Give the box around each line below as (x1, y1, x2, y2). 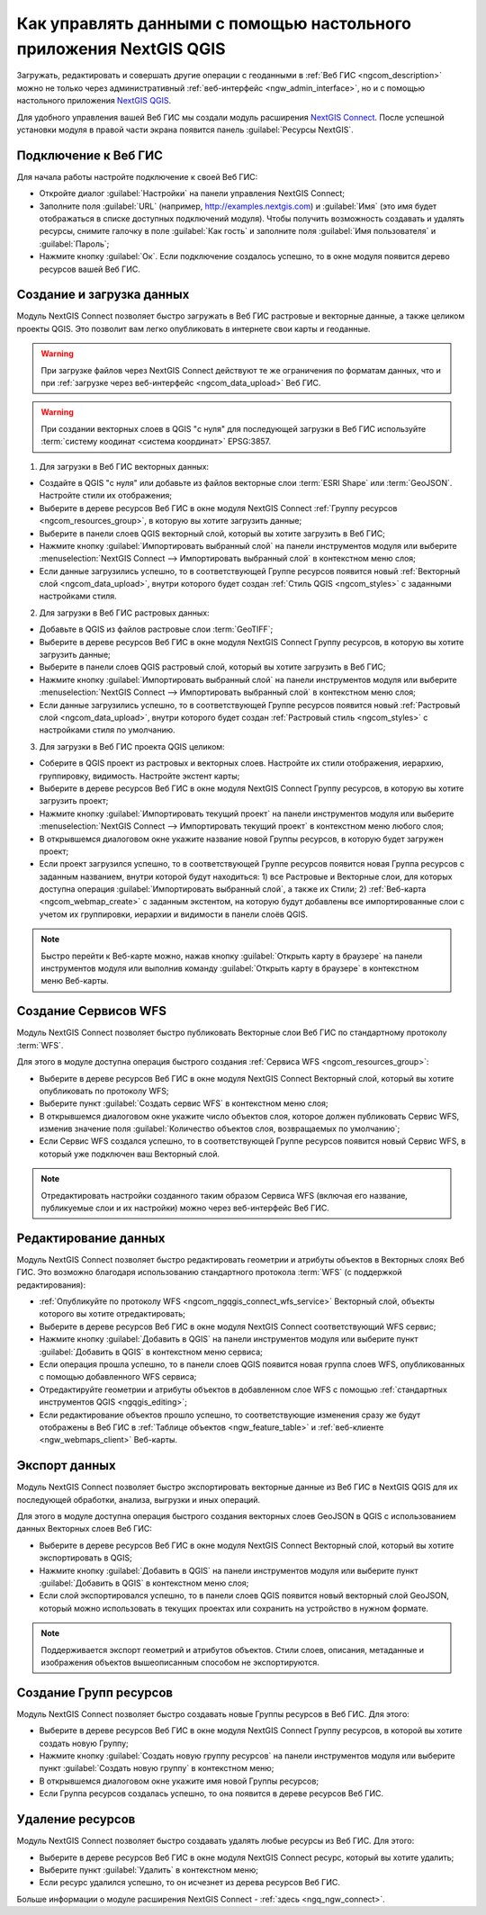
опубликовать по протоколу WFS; (39, 1085, 169, 1096)
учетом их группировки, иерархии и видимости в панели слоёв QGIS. (39, 909, 309, 920)
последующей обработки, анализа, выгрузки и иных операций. (16, 1494, 261, 1505)
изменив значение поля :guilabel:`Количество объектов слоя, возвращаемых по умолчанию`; (39, 1123, 400, 1134)
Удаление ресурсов (16, 1812, 136, 1827)
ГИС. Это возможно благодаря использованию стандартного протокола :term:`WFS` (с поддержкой (16, 1267, 402, 1278)
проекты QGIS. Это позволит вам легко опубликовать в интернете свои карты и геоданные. (16, 323, 371, 334)
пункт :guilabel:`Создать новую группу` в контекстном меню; (39, 1763, 274, 1774)
